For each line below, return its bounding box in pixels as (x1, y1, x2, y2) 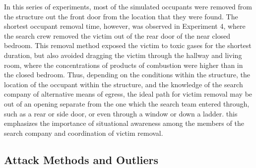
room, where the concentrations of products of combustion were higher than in (4, 59, 243, 70)
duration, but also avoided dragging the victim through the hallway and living (4, 50, 242, 60)
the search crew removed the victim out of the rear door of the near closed (4, 30, 231, 41)
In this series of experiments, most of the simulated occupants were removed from (4, 1, 252, 11)
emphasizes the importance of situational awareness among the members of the (4, 118, 244, 128)
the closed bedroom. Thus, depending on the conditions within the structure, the (4, 69, 250, 80)
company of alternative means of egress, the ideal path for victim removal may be (4, 89, 253, 99)
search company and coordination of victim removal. (4, 127, 163, 138)
